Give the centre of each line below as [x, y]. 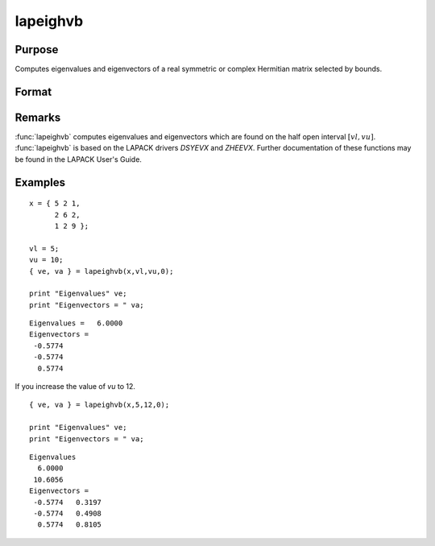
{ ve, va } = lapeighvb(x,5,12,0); [99, 405]
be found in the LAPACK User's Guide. [79, 159]
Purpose [37, 50]
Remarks [38, 117]
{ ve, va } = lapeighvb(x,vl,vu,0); [101, 271]
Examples [40, 182]
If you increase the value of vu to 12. [75, 387]
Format [33, 91]
